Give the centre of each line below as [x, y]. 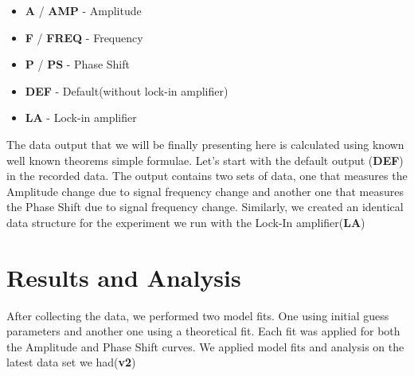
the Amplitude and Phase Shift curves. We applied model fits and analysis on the [205, 346]
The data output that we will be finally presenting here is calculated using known [205, 144]
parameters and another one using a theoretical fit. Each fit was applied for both [203, 331]
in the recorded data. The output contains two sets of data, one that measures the [207, 176]
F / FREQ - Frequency [84, 37]
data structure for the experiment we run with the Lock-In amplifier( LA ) [186, 222]
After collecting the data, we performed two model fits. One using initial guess [198, 315]
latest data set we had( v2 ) [71, 362]
